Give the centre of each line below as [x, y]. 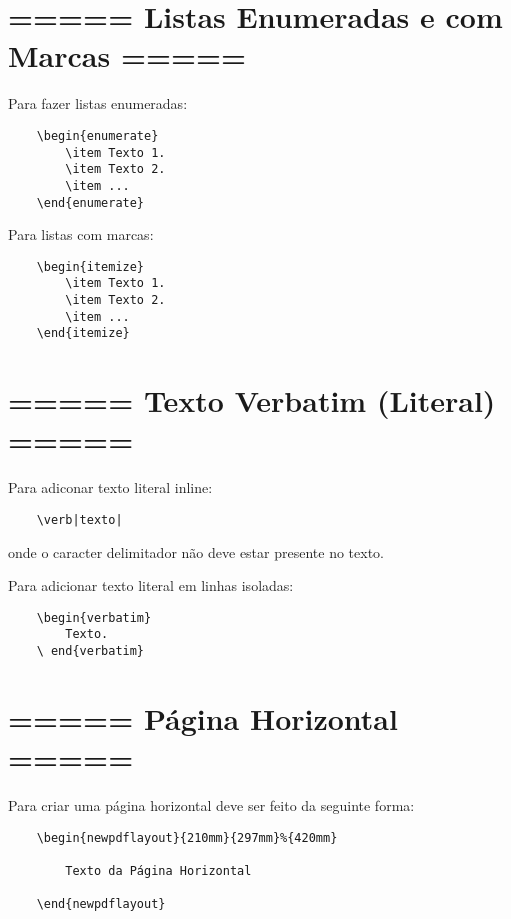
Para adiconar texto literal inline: [110, 487]
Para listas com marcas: [81, 234]
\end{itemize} [83, 333]
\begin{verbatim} [94, 617]
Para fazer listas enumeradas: [98, 103]
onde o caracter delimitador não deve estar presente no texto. [196, 551]
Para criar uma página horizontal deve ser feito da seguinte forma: [211, 805]
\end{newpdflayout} [101, 904]
